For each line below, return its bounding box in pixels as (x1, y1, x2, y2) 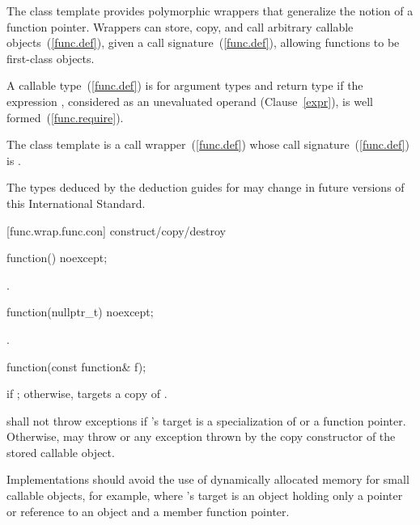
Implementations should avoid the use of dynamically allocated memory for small (6, 471, 409, 488)
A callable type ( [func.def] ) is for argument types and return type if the (6, 77, 363, 94)
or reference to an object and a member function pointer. (6, 502, 290, 519)
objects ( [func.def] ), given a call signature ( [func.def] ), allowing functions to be (6, 34, 400, 51)
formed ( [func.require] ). (6, 108, 124, 125)
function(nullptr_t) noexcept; (6, 303, 154, 320)
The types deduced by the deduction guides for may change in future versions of (6, 179, 405, 196)
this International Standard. (6, 194, 146, 211)
